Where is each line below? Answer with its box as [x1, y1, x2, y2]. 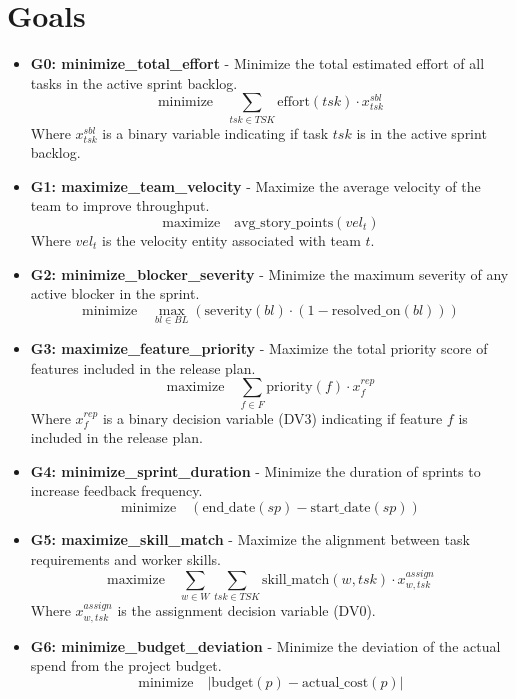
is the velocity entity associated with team [102, 230, 361, 251]
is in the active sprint [356, 122, 487, 143]
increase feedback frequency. [30, 480, 203, 501]
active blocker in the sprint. [30, 283, 200, 304]
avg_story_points [234, 216, 334, 231]
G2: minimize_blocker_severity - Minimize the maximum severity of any [30, 263, 509, 284]
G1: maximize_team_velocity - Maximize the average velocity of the [30, 175, 481, 196]
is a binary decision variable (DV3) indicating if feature [102, 407, 443, 428]
